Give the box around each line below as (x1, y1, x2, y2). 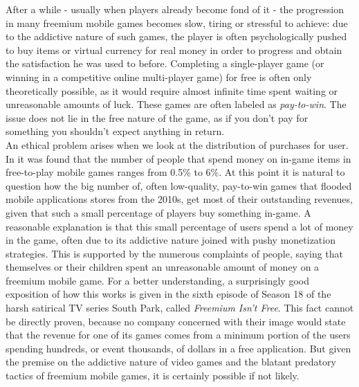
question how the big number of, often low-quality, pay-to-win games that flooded (6, 178, 352, 192)
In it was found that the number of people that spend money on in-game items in (6, 151, 351, 165)
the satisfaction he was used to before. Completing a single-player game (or (6, 56, 324, 71)
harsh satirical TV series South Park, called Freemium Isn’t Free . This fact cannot (6, 300, 354, 315)
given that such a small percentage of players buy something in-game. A (6, 205, 311, 219)
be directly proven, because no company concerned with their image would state (6, 314, 346, 328)
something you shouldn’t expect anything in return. (6, 124, 225, 138)
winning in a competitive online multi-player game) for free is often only (6, 69, 312, 84)
